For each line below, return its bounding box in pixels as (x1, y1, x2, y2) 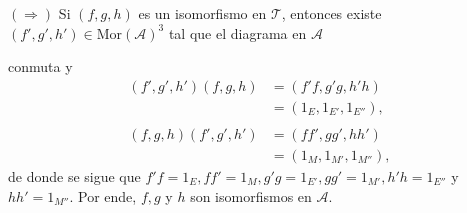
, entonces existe (281, 3, 382, 23)
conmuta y (8, 56, 73, 77)
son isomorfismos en (190, 185, 312, 206)
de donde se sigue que (8, 165, 141, 186)
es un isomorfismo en (138, 3, 267, 23)
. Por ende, (69, 185, 137, 206)
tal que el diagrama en (168, 22, 307, 43)
